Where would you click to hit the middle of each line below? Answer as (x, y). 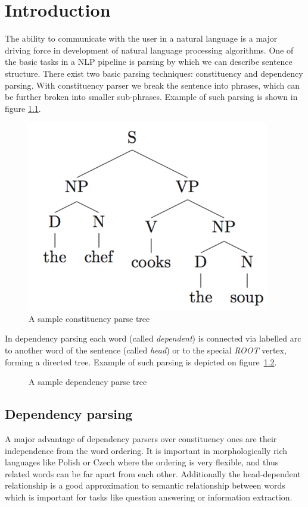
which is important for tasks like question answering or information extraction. (149, 497)
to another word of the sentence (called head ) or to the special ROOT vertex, (146, 350)
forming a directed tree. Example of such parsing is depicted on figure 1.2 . (141, 362)
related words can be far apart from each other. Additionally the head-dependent (153, 473)
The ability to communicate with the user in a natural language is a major (141, 38)
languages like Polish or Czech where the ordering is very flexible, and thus (142, 462)
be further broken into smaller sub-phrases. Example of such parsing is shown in (151, 97)
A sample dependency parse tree (88, 382)
